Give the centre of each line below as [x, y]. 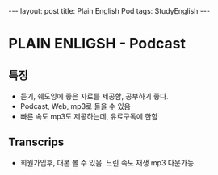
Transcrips [36, 142]
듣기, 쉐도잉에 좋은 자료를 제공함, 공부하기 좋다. [94, 96]
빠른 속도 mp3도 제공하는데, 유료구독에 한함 [89, 116]
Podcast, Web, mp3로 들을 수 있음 [75, 106]
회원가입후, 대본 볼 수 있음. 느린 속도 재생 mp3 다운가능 [107, 162]
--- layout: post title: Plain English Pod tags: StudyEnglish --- [109, 11]
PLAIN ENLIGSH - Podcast [97, 44]
